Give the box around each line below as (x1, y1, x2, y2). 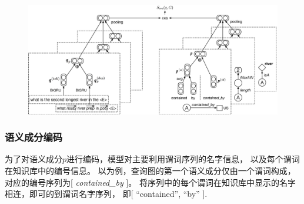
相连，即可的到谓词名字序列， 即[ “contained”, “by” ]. (5, 187, 208, 200)
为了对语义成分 (5, 153, 62, 165)
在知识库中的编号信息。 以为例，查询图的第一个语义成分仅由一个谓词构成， (5, 164, 296, 176)
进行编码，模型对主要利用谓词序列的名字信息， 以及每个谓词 (66, 153, 300, 165)
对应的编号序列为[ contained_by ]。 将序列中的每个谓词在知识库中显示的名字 (5, 176, 296, 188)
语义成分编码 (5, 130, 63, 144)
